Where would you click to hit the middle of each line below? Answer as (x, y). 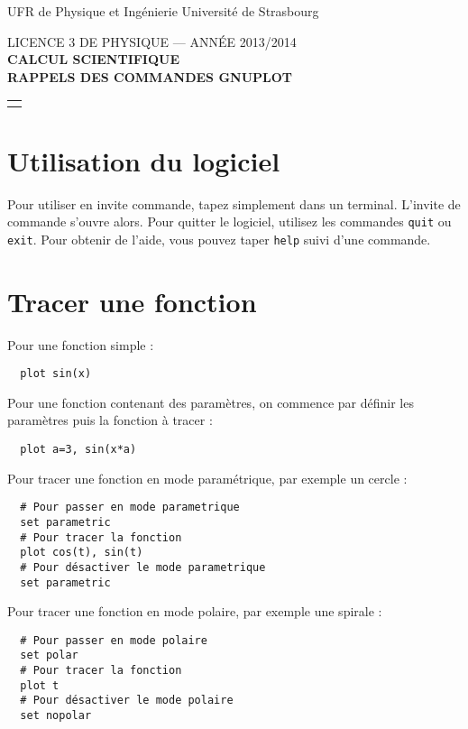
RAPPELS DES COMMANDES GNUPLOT (150, 76)
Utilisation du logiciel (144, 160)
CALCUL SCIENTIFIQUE (94, 59)
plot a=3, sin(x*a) (78, 449)
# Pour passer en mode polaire (114, 640)
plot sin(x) (56, 374)
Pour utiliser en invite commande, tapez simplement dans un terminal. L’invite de (234, 203)
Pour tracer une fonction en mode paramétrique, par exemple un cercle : (207, 478)
